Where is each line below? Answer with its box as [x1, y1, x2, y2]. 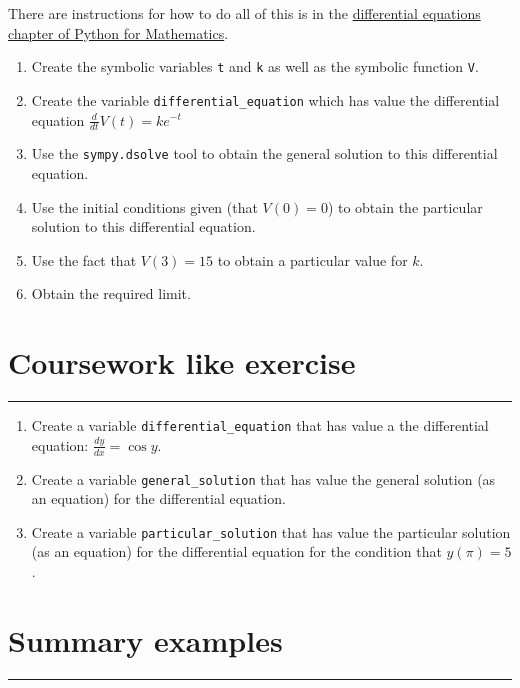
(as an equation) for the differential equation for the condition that [31, 541, 442, 562]
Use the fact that [31, 249, 137, 270]
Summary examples [8, 619, 283, 660]
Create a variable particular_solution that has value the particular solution [31, 521, 511, 542]
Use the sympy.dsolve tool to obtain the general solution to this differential [31, 143, 498, 164]
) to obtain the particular [327, 196, 483, 217]
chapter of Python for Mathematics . [8, 22, 229, 43]
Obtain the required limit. [31, 283, 191, 304]
